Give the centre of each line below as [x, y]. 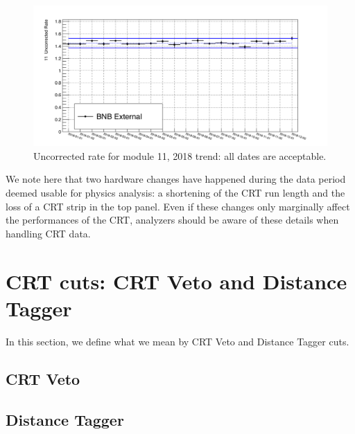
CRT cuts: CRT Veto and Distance [176, 281]
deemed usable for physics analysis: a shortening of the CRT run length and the [175, 193]
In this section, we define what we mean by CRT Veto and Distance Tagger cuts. [177, 341]
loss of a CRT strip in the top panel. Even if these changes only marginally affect [178, 206]
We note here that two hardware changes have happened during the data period [176, 179]
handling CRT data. [48, 233]
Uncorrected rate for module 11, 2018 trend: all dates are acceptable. [180, 155]
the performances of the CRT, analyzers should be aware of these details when [172, 220]
